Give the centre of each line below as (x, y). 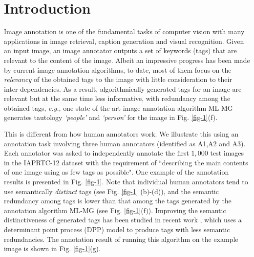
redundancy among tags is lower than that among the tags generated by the (118, 201)
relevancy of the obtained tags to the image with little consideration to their (118, 79)
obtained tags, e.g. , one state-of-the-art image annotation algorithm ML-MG (118, 108)
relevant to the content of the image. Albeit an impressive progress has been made (127, 60)
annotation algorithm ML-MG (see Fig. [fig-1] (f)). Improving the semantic (115, 210)
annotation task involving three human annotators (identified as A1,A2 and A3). (125, 143)
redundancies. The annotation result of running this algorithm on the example (121, 239)
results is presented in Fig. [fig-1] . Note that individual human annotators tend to (126, 182)
